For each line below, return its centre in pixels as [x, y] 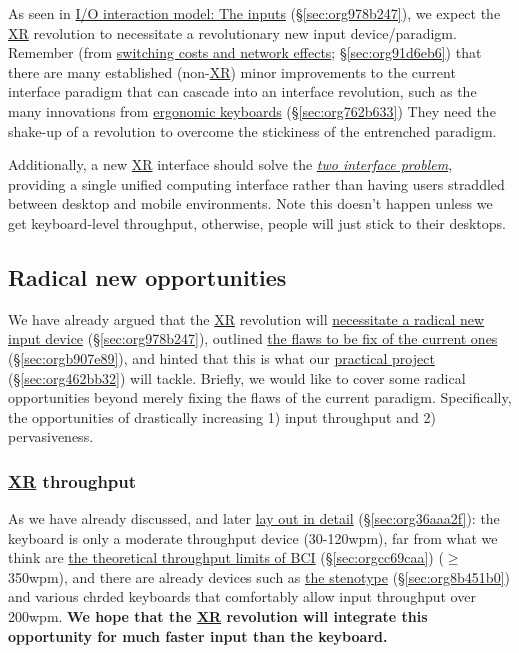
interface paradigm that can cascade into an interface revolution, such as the [242, 91]
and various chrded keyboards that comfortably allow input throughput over [242, 596]
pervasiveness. [51, 436]
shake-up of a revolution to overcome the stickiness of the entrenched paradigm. [252, 130]
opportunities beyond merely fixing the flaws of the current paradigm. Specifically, [260, 397]
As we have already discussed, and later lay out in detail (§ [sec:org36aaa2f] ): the [254, 518]
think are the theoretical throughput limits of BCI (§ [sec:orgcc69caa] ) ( [226, 557]
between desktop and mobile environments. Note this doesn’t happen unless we [250, 203]
